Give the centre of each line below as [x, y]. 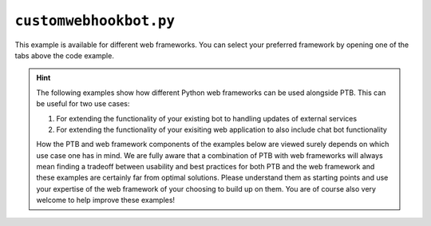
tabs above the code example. [65, 55]
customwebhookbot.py [95, 21]
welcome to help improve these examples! [106, 200]
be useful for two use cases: [83, 104]
